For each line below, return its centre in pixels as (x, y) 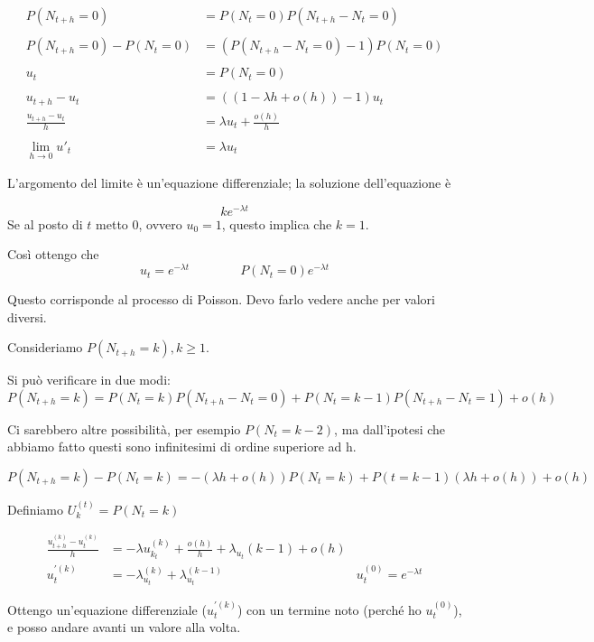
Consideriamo (45, 347)
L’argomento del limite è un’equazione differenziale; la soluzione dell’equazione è (229, 183)
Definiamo (36, 509)
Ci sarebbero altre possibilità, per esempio (124, 428)
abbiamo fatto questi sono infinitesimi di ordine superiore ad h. (182, 447)
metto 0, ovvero (139, 223)
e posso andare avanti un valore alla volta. (124, 627)
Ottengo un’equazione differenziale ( (107, 609)
